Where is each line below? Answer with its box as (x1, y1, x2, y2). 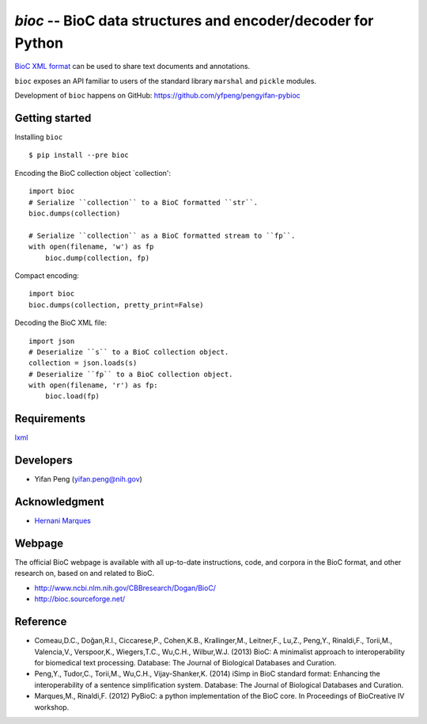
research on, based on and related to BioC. (14, 569, 155, 578)
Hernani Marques (34, 516, 91, 526)
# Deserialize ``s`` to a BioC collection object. (28, 347, 229, 356)
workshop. (34, 702, 70, 712)
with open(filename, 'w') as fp (28, 242, 154, 251)
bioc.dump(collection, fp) (44, 253, 150, 262)
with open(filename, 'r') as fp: (28, 381, 158, 390)
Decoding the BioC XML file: (14, 318, 107, 328)
